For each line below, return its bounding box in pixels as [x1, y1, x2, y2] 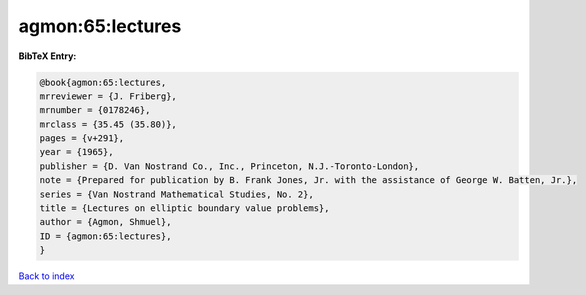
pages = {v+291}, [39, 133, 125, 144]
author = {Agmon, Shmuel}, [39, 216, 172, 228]
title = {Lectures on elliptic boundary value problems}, [39, 203, 330, 214]
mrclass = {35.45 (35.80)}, [39, 118, 177, 130]
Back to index [18, 270, 75, 282]
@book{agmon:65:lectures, [39, 76, 167, 88]
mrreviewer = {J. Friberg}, [39, 90, 177, 102]
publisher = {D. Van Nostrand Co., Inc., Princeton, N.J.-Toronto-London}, [39, 160, 420, 172]
